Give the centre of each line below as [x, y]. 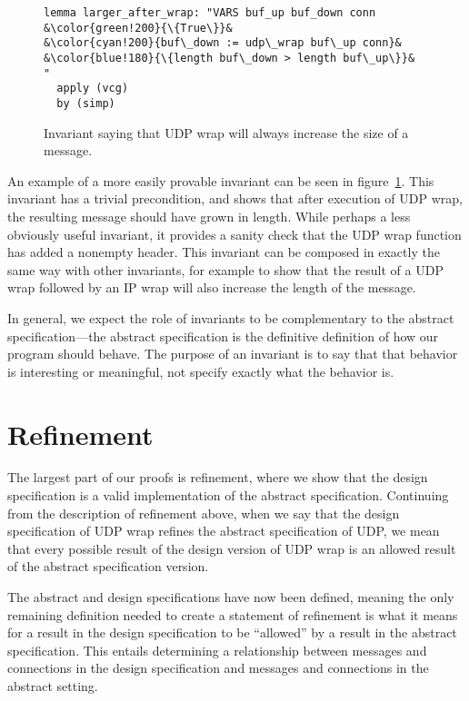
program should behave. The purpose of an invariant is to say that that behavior [233, 354]
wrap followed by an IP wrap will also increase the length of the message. [212, 287]
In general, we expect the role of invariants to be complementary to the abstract [231, 317]
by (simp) [86, 103]
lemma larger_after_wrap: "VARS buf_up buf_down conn [210, 13]
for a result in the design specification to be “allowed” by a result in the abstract [232, 632]
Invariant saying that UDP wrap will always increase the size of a [226, 132]
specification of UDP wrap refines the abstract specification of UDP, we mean [224, 531]
